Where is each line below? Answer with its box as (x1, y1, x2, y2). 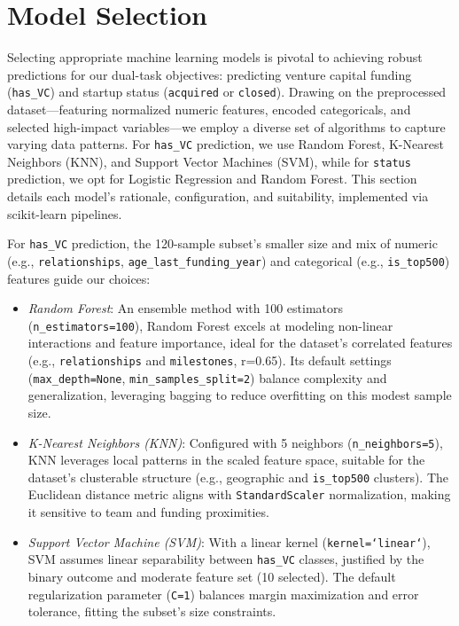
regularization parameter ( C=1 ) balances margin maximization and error (27, 584, 419, 603)
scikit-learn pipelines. (7, 204, 122, 223)
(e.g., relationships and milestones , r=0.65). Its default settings (27, 351, 392, 369)
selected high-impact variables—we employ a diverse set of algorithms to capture (7, 117, 446, 136)
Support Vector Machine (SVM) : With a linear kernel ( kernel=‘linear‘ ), (27, 532, 431, 551)
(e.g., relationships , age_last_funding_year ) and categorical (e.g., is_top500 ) (7, 251, 450, 270)
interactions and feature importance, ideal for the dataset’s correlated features (27, 333, 453, 352)
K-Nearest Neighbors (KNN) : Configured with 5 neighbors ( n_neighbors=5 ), (27, 433, 443, 451)
